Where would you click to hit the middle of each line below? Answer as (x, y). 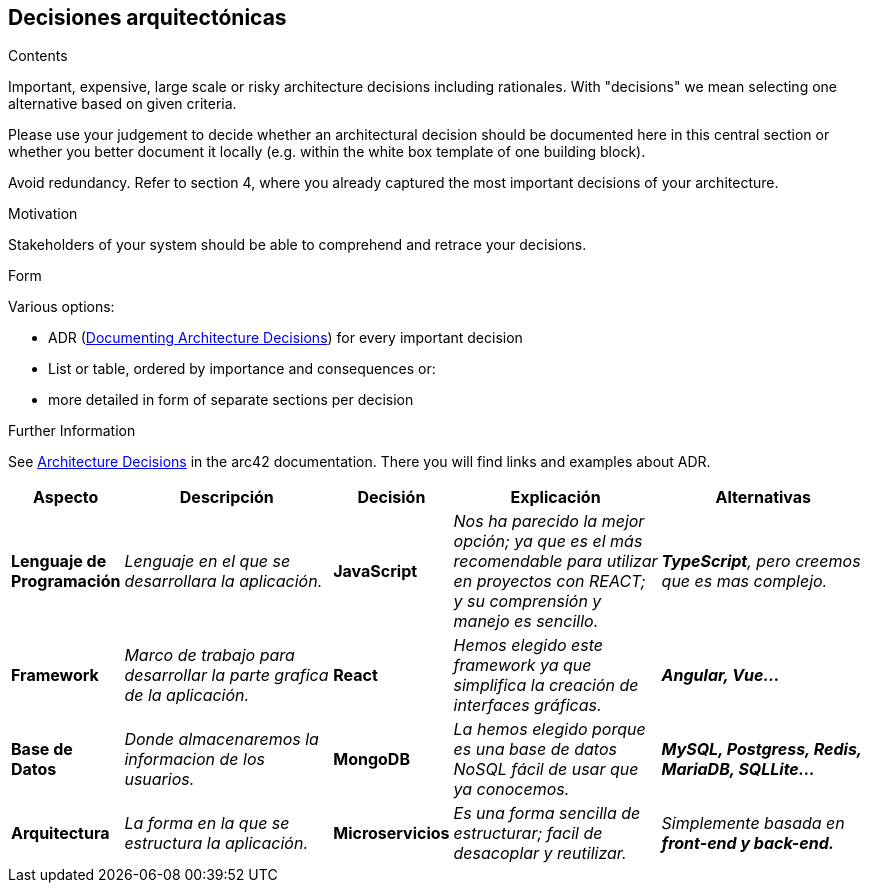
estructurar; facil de (528, 833)
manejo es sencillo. (526, 621)
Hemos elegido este (528, 645)
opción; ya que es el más (548, 541)
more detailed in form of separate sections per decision (231, 400)
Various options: (61, 307)
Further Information (72, 431)
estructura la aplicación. (216, 843)
